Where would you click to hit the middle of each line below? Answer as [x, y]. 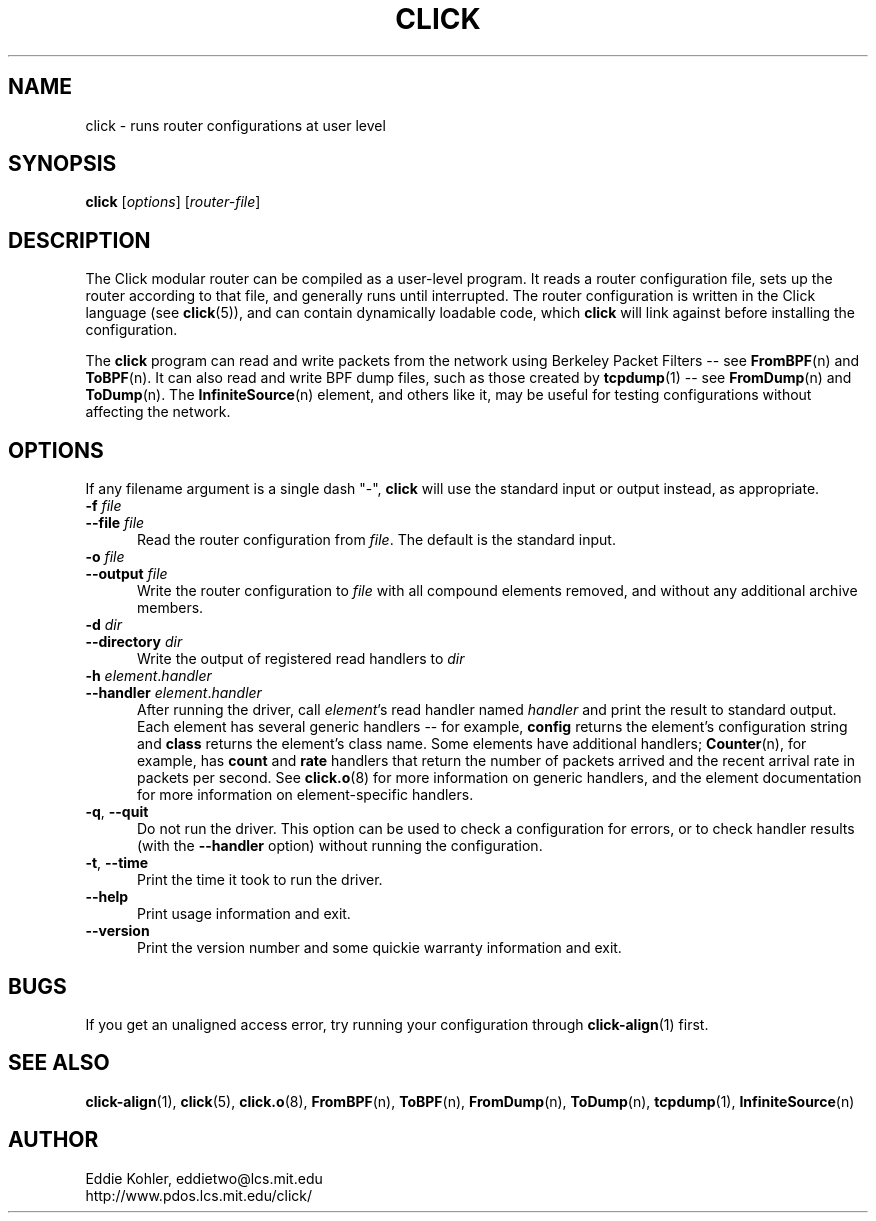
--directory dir [134, 642]
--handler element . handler [173, 693]
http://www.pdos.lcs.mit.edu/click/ [199, 1195]
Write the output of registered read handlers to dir [301, 659]
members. [170, 608]
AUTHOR [53, 1140]
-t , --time [117, 863]
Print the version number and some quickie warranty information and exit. [379, 948]
